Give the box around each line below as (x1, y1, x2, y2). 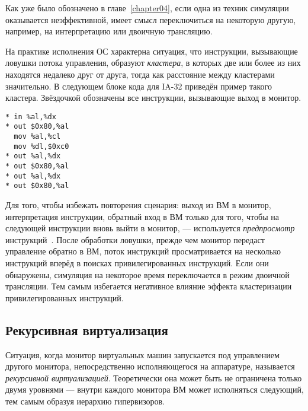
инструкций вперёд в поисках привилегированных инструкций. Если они (5, 256, 269, 269)
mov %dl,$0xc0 (14, 142, 69, 151)
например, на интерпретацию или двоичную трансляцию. (5, 25, 213, 37)
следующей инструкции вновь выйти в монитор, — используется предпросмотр (5, 222, 295, 234)
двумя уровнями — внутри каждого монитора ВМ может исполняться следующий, (5, 383, 304, 396)
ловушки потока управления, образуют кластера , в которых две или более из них (5, 56, 301, 69)
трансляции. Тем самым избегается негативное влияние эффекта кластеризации (5, 280, 292, 292)
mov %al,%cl (14, 132, 61, 141)
